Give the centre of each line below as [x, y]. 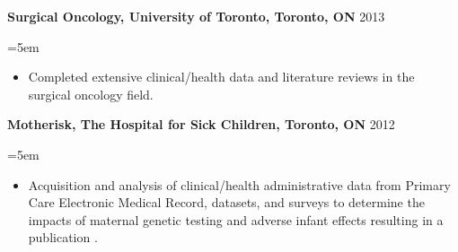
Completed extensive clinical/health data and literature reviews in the [221, 77]
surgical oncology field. [91, 94]
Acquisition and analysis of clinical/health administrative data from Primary [239, 184]
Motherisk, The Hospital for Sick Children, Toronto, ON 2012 [201, 124]
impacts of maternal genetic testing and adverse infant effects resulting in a [236, 219]
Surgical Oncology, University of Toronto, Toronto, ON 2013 [196, 16]
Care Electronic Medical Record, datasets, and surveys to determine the [226, 202]
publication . [63, 237]
